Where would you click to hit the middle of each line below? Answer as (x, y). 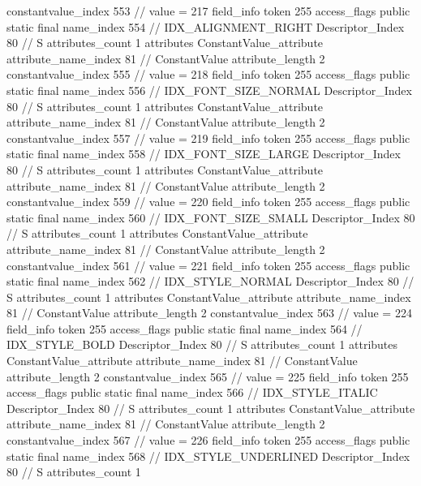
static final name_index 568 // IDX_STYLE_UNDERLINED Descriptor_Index (208, 456)
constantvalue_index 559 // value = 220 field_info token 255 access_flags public (208, 202)
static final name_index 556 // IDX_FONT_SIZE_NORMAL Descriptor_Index (209, 90)
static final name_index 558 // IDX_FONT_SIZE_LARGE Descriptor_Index (204, 154)
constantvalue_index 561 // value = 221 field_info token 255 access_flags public (208, 265)
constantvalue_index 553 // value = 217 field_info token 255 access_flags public (208, 11)
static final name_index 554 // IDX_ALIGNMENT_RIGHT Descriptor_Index (206, 26)
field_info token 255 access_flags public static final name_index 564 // (185, 328)
